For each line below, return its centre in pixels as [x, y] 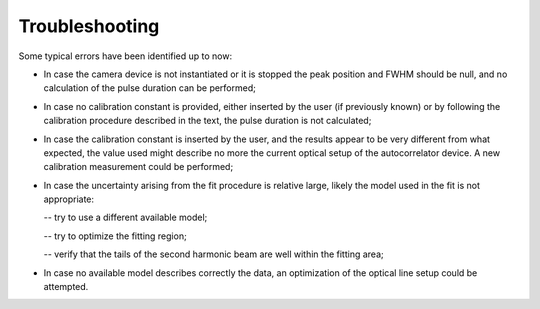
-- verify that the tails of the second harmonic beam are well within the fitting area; [213, 254]
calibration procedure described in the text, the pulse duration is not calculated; [207, 121]
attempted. [66, 287]
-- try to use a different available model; [125, 217]
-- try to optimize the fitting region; [115, 236]
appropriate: [69, 199]
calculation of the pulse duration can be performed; [150, 88]
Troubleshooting [89, 26]
